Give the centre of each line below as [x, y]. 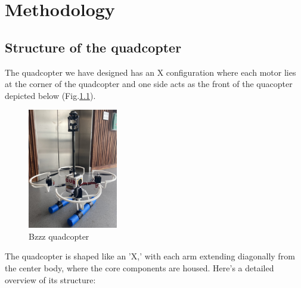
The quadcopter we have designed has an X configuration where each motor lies [150, 72]
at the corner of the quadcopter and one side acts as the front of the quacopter [149, 84]
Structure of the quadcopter [93, 47]
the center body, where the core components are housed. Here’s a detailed [139, 267]
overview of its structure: [50, 279]
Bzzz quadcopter [59, 236]
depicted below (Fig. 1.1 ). [50, 95]
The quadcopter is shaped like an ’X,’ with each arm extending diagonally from [150, 256]
